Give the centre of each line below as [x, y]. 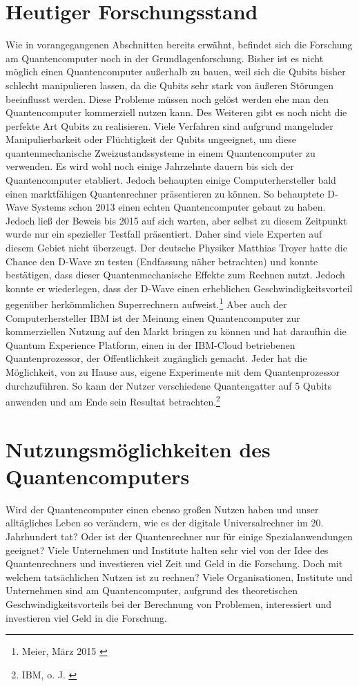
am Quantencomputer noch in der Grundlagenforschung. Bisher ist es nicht [165, 58]
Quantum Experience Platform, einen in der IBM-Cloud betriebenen [151, 344]
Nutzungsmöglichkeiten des [138, 449]
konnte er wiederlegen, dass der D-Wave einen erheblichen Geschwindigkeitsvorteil [179, 288]
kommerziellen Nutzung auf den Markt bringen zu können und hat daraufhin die [176, 331]
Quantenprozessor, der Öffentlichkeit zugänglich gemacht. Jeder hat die [156, 358]
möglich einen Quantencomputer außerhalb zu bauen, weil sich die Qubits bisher [176, 72]
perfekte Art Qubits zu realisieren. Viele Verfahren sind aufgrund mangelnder [169, 125]
